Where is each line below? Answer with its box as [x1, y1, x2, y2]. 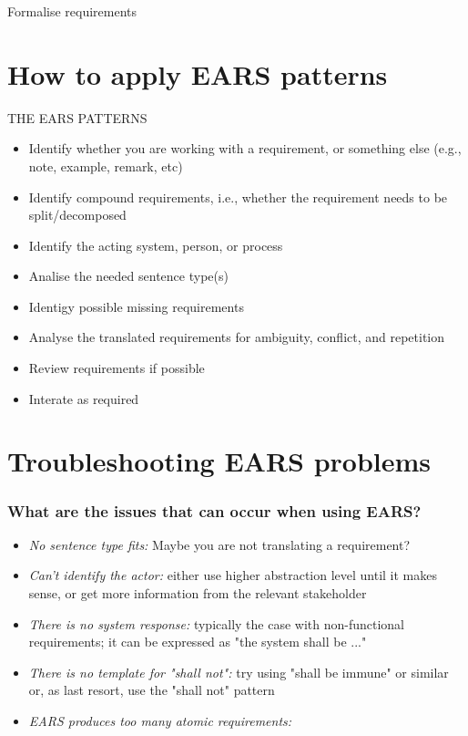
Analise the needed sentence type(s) [28, 266, 229, 285]
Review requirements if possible [28, 358, 205, 378]
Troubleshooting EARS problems [7, 442, 432, 480]
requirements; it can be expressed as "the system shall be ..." [28, 632, 367, 651]
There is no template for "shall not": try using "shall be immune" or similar [28, 662, 449, 681]
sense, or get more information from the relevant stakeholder [28, 584, 367, 603]
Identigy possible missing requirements [28, 296, 244, 316]
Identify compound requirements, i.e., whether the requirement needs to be [28, 187, 448, 206]
